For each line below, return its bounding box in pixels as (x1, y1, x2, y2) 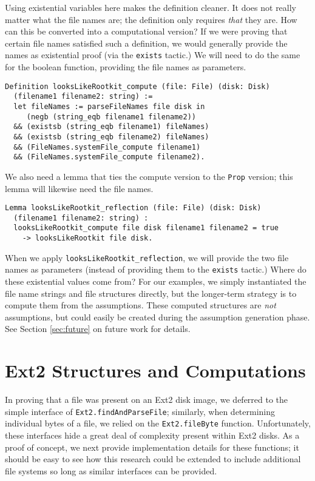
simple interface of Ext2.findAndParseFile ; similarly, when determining (5, 405, 276, 417)
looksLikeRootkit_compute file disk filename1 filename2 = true (13, 224, 279, 233)
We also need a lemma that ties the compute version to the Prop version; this (5, 170, 293, 182)
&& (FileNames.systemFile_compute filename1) (13, 142, 201, 151)
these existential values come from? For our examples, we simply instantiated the (5, 275, 307, 288)
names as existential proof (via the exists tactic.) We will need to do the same (5, 48, 300, 61)
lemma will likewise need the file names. (5, 182, 154, 194)
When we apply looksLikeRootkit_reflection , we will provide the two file (5, 251, 289, 264)
